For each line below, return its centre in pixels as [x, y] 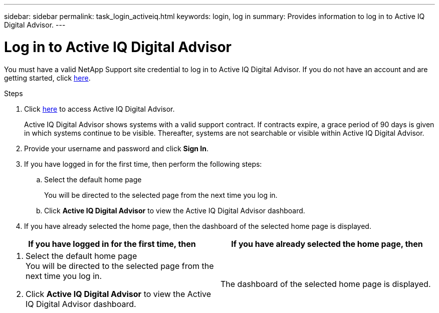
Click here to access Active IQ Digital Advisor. [99, 109]
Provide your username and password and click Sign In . [117, 148]
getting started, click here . [47, 78]
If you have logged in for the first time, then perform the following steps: [143, 164]
